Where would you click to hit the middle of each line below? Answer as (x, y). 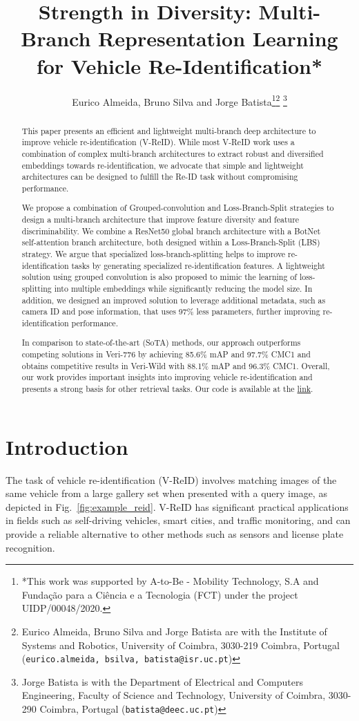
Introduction (67, 446)
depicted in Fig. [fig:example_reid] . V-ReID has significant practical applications (177, 506)
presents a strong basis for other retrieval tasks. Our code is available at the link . (167, 389)
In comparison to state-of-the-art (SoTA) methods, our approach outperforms (161, 343)
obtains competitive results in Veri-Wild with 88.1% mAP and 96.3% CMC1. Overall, (176, 365)
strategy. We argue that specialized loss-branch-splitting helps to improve (154, 254)
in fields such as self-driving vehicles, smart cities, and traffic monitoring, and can (178, 520)
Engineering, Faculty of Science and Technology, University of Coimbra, (174, 695)
